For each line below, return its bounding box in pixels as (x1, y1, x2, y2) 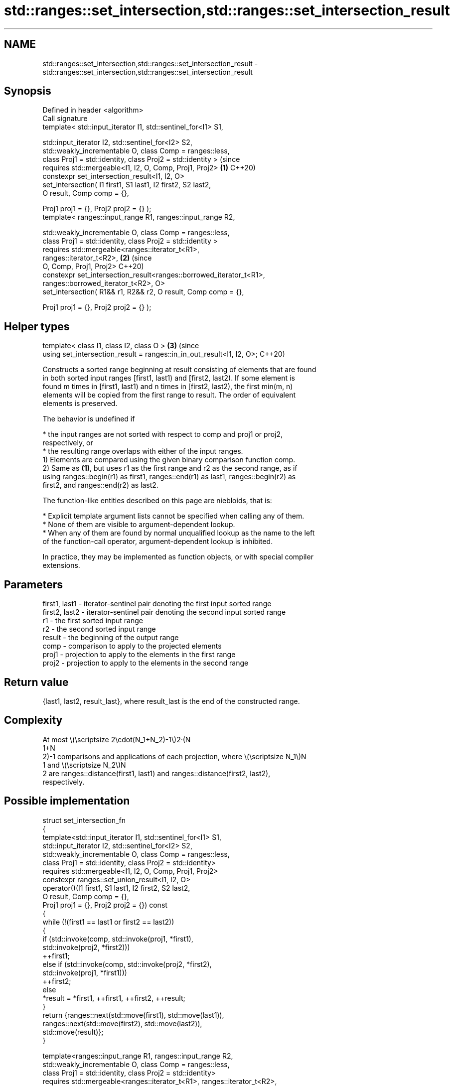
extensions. (42, 561, 80, 570)
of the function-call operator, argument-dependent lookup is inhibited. (42, 537, 273, 546)
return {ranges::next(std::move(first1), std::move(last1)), (42, 1010, 224, 1019)
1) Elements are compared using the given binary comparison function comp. (42, 455, 296, 464)
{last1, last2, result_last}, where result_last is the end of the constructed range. (42, 696, 300, 705)
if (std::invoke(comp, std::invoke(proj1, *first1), (42, 934, 193, 943)
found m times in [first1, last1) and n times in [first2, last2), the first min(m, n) (42, 382, 293, 391)
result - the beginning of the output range (42, 633, 179, 642)
